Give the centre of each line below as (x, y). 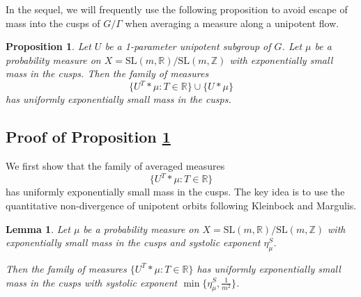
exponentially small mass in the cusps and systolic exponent (133, 242)
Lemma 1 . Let (38, 228)
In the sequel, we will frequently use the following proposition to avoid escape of (177, 9)
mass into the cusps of (53, 23)
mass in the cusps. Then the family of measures (107, 73)
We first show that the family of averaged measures (115, 166)
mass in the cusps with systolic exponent (92, 282)
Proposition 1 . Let (48, 46)
